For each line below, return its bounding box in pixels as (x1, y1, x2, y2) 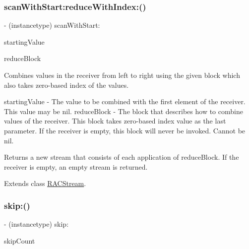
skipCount (4, 235, 35, 246)
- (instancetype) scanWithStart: (4, 20, 100, 30)
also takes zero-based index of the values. (4, 79, 129, 90)
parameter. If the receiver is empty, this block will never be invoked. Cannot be (4, 125, 246, 135)
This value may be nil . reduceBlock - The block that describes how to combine (4, 106, 243, 116)
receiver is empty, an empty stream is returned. (4, 161, 148, 172)
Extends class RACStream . (4, 178, 86, 188)
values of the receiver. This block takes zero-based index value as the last (4, 116, 226, 126)
